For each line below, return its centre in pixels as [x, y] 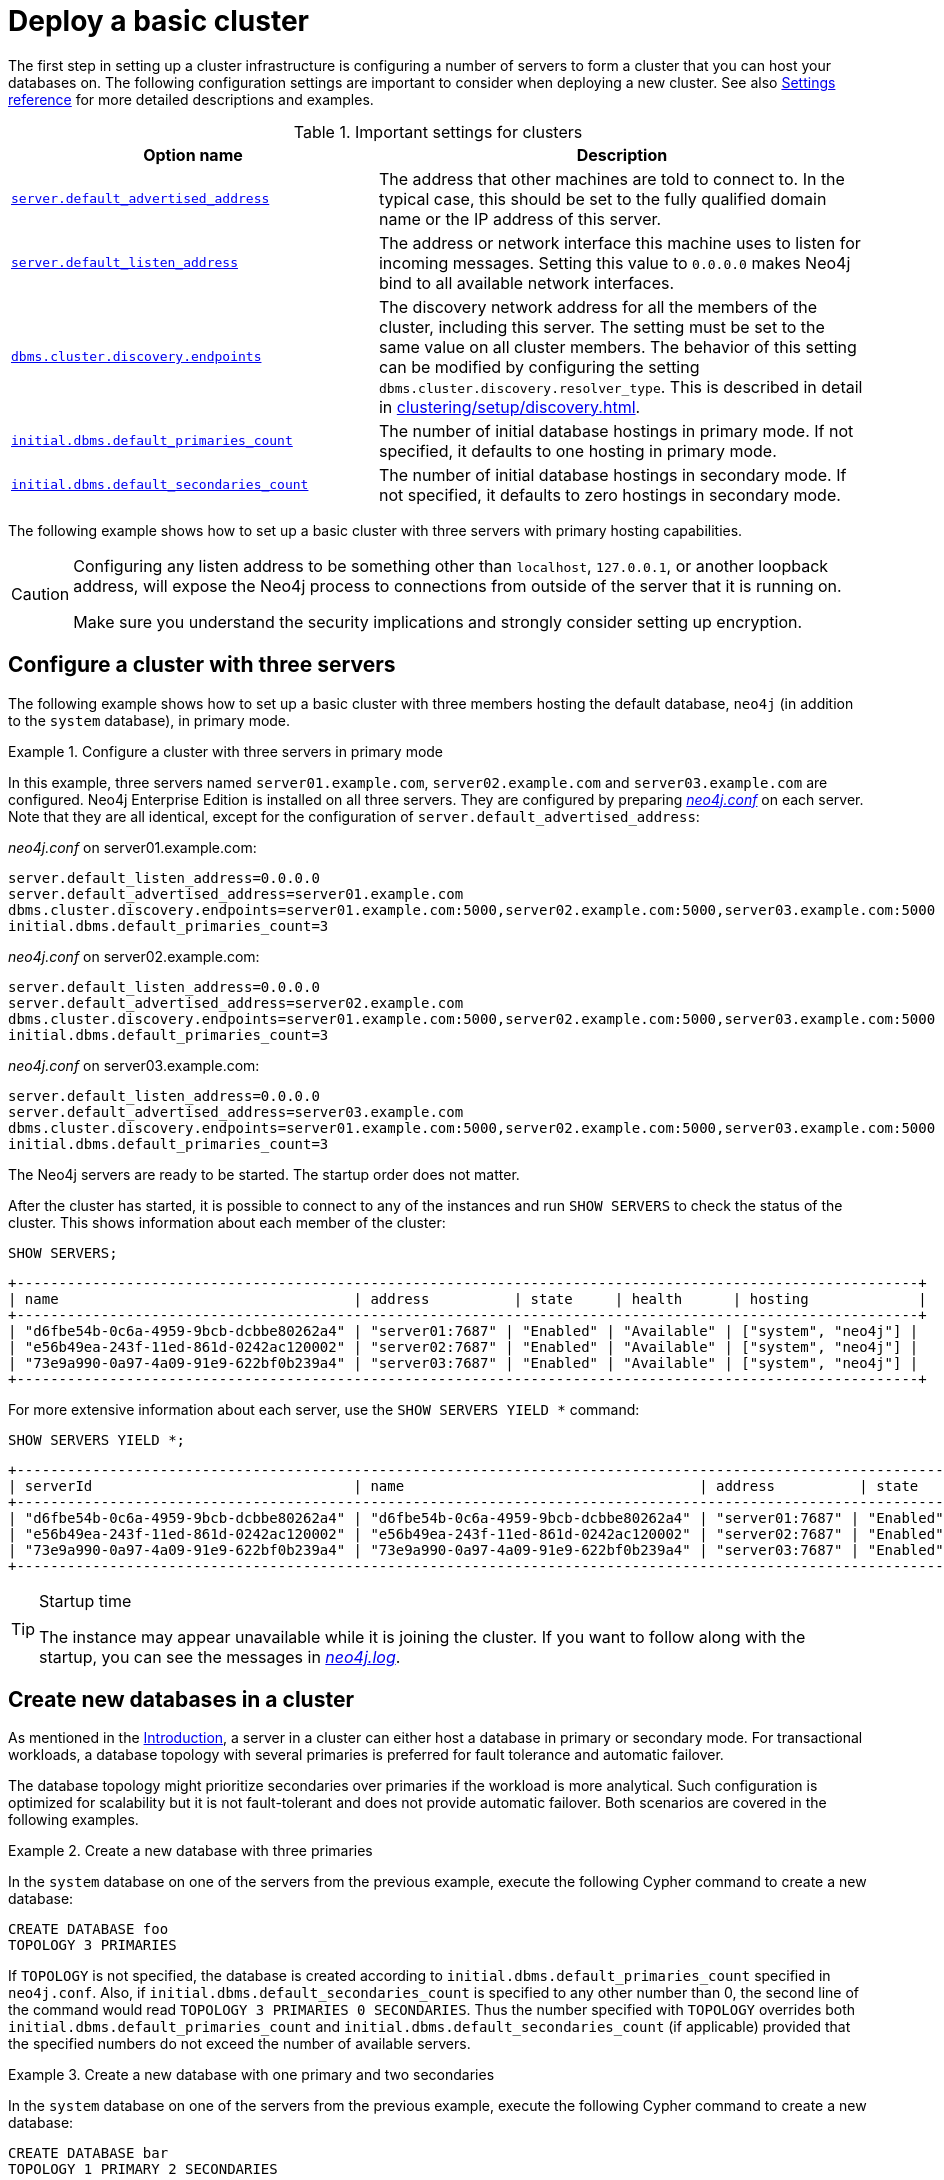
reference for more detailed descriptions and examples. [191, 99]
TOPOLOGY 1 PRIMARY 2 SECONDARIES [143, 2169]
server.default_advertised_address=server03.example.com [236, 1111]
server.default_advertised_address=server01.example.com [236, 893]
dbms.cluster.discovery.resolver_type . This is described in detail [620, 386]
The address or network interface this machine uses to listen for [619, 242]
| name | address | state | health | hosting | [467, 1298]
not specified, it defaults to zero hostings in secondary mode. [609, 494]
